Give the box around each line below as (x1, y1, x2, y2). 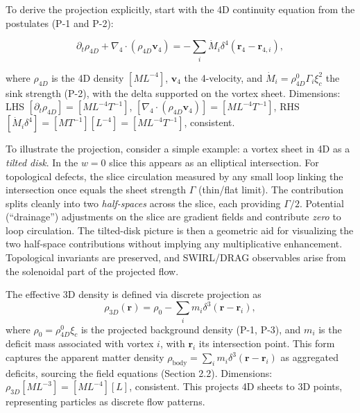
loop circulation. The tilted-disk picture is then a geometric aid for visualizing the (6, 222, 354, 237)
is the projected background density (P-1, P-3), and (80, 322, 301, 336)
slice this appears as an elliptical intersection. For (109, 155, 319, 169)
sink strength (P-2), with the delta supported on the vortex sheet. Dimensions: (6, 85, 341, 100)
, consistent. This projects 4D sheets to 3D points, (129, 379, 343, 394)
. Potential (299, 195, 344, 210)
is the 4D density (51, 70, 124, 85)
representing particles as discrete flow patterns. (6, 394, 205, 409)
